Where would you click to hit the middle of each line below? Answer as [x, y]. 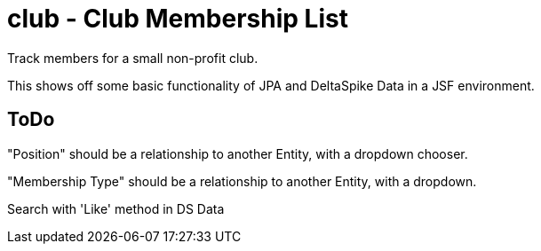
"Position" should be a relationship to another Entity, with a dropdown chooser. [238, 153]
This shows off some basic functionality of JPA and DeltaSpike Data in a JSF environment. [271, 85]
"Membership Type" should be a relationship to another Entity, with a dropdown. [242, 181]
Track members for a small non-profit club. [133, 58]
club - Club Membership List [178, 19]
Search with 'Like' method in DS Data [116, 208]
